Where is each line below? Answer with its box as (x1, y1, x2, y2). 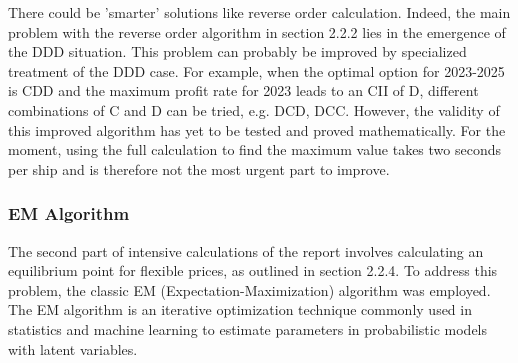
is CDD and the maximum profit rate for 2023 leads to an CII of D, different (8, 80, 479, 101)
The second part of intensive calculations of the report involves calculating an (8, 240, 484, 261)
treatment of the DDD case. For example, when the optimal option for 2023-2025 (8, 60, 505, 81)
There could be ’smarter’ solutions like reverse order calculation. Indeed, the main (8, 2, 511, 22)
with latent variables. (8, 338, 138, 359)
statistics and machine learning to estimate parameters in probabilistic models (8, 318, 488, 339)
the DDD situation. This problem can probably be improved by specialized (8, 41, 467, 62)
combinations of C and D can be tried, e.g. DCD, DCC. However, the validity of (8, 99, 500, 120)
